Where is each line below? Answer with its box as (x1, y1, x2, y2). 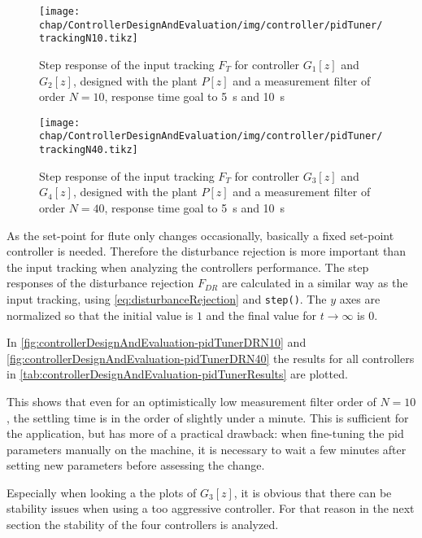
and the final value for (206, 306, 316, 323)
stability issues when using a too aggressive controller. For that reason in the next (7, 500, 415, 517)
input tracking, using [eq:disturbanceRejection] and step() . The (7, 290, 327, 307)
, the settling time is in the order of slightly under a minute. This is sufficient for (7, 409, 409, 426)
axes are (339, 290, 381, 307)
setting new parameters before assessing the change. (7, 457, 265, 474)
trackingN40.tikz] (39, 144, 138, 156)
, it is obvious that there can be (233, 483, 392, 501)
